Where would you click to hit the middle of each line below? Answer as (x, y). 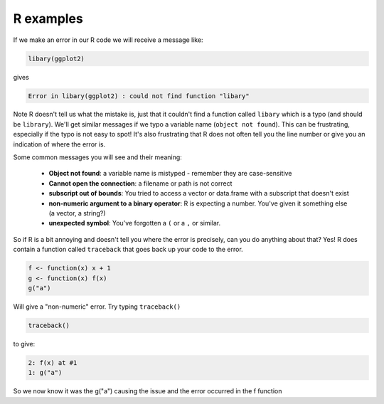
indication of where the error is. (59, 144)
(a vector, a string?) (77, 213)
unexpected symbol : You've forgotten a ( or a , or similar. (134, 223)
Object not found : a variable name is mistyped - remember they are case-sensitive (170, 174)
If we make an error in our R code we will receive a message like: (108, 40)
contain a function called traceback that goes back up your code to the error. (128, 250)
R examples (48, 18)
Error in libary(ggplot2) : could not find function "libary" (139, 96)
